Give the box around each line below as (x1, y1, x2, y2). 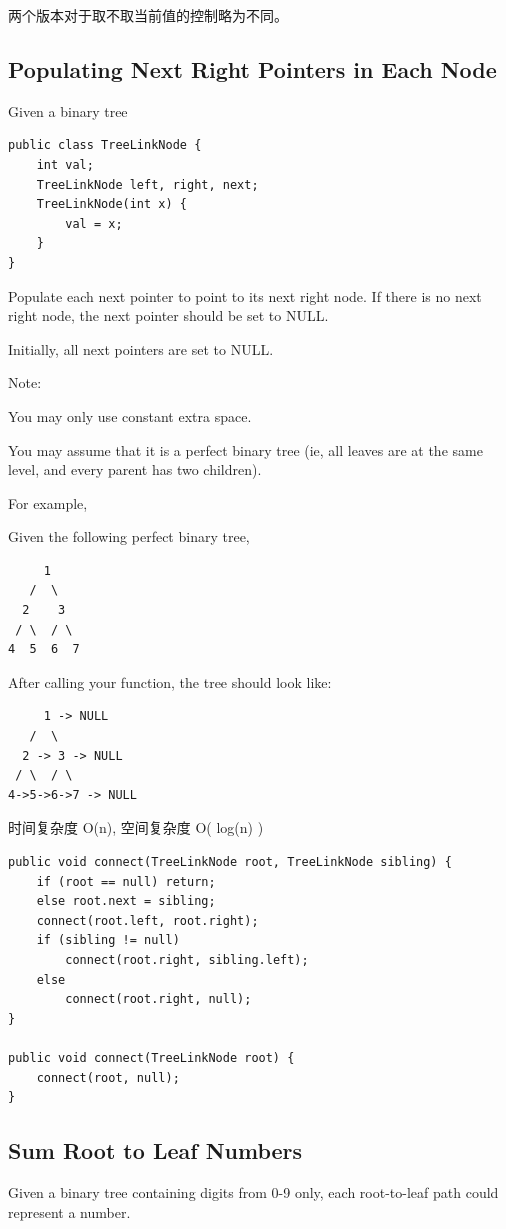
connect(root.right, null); (65, 992, 252, 1007)
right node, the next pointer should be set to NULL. (8, 305, 329, 326)
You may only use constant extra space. (8, 405, 252, 426)
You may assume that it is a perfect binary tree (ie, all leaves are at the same (8, 439, 483, 460)
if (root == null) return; (36, 874, 216, 889)
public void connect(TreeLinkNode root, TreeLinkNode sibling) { (8, 855, 452, 870)
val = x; (65, 216, 123, 231)
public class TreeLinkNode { (8, 138, 202, 153)
